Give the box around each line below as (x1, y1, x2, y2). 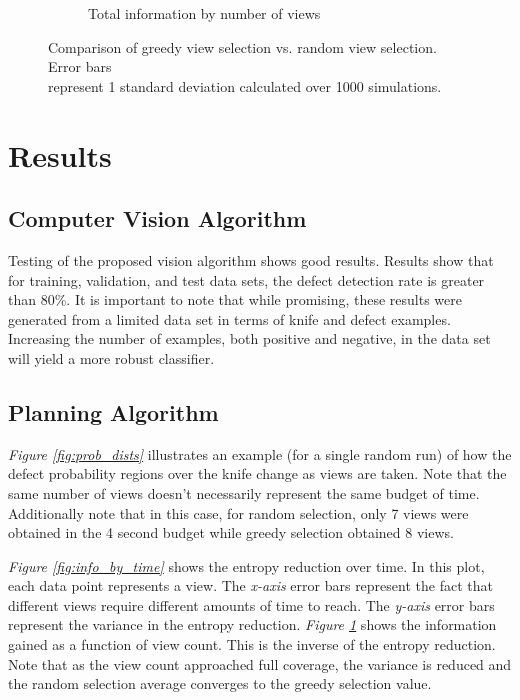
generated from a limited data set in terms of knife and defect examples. (8, 308, 451, 329)
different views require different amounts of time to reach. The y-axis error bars (8, 594, 495, 615)
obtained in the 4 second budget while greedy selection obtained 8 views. (8, 522, 454, 543)
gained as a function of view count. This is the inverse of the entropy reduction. (8, 634, 496, 655)
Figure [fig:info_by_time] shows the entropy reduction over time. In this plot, (8, 555, 485, 576)
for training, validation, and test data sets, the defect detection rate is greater (8, 269, 485, 290)
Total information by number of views (88, 3, 321, 23)
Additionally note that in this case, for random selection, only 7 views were (8, 502, 469, 523)
